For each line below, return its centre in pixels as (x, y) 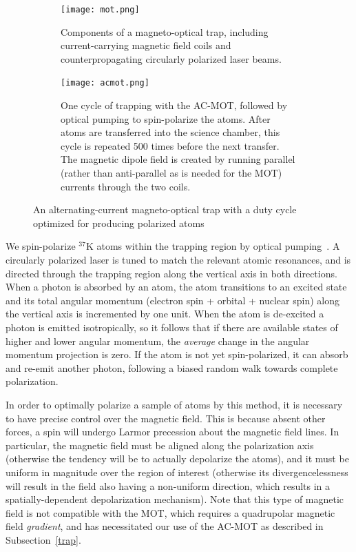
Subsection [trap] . (43, 539)
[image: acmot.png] (105, 83)
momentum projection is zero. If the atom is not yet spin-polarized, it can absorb (177, 354)
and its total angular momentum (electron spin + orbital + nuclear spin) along (172, 300)
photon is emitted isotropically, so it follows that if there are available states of (172, 327)
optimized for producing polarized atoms (119, 223)
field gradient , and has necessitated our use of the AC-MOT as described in (165, 526)
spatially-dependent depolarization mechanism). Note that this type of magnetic (175, 499)
